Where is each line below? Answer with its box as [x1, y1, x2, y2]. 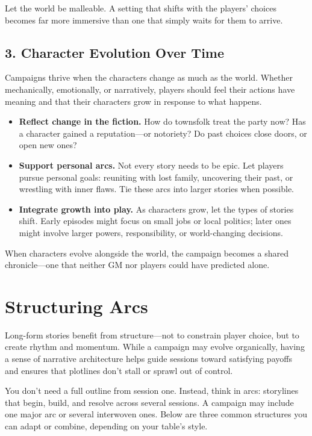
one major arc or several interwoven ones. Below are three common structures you [5, 408, 308, 420]
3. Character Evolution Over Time [5, 43, 225, 61]
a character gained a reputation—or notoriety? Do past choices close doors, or [19, 126, 307, 139]
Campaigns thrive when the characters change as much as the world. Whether [5, 71, 293, 84]
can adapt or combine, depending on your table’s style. [5, 419, 208, 432]
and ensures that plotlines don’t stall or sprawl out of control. [5, 364, 233, 376]
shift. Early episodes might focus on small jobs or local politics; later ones [19, 214, 292, 227]
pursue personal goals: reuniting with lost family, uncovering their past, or [19, 170, 293, 183]
